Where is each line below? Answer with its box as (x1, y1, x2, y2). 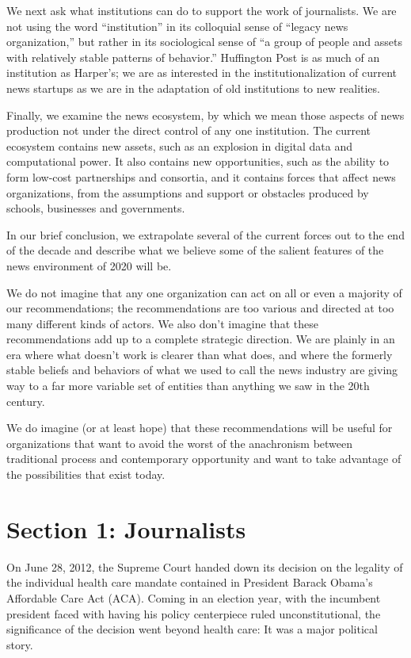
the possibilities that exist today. (6, 466, 166, 483)
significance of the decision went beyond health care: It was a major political (6, 621, 378, 637)
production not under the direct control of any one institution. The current (6, 122, 371, 139)
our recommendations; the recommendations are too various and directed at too (6, 300, 394, 316)
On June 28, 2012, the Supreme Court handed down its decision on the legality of (6, 558, 403, 575)
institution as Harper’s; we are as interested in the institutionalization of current (6, 64, 398, 81)
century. (6, 392, 45, 409)
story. (6, 636, 33, 652)
